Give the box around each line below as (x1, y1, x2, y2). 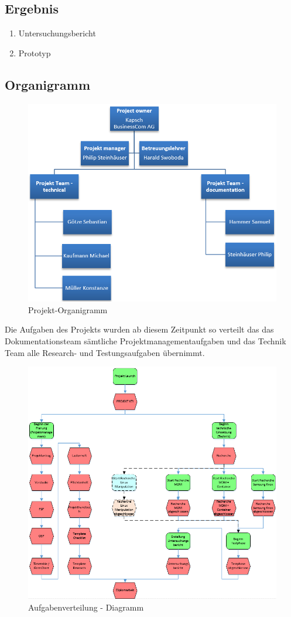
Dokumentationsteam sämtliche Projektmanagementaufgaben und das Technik (5, 334, 286, 347)
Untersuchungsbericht (18, 27, 96, 39)
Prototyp (18, 46, 51, 59)
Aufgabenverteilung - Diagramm (28, 601, 144, 613)
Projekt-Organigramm (28, 303, 108, 316)
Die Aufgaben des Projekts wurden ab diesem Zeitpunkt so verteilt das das (5, 323, 274, 335)
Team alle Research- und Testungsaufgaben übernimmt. (5, 346, 205, 358)
